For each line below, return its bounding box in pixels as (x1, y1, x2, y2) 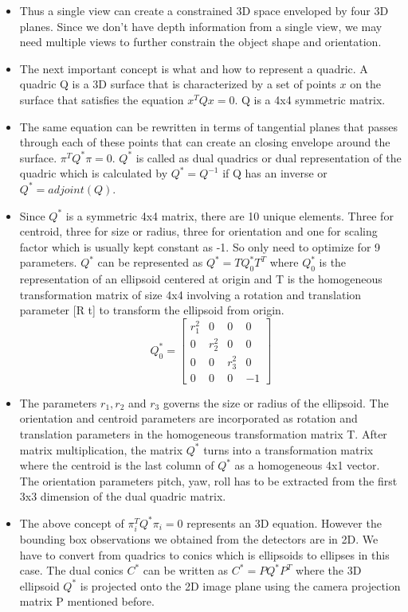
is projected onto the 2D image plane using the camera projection (80, 577, 401, 594)
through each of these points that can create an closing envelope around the (19, 134, 390, 150)
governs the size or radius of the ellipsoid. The (163, 394, 389, 411)
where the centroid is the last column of (19, 457, 214, 474)
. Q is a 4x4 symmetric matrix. (234, 91, 386, 107)
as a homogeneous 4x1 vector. (234, 457, 380, 474)
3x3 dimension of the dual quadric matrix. (19, 488, 226, 505)
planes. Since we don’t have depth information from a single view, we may (19, 18, 382, 34)
